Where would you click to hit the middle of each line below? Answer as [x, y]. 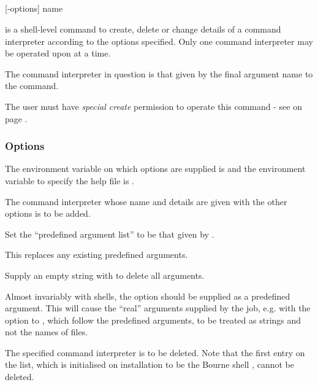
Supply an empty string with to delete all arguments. [105, 275]
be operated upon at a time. [58, 53]
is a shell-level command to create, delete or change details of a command [143, 29]
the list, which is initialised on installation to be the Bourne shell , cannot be [150, 364]
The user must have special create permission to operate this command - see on [153, 106]
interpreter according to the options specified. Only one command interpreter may [159, 41]
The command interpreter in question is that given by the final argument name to [159, 73]
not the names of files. [47, 332]
